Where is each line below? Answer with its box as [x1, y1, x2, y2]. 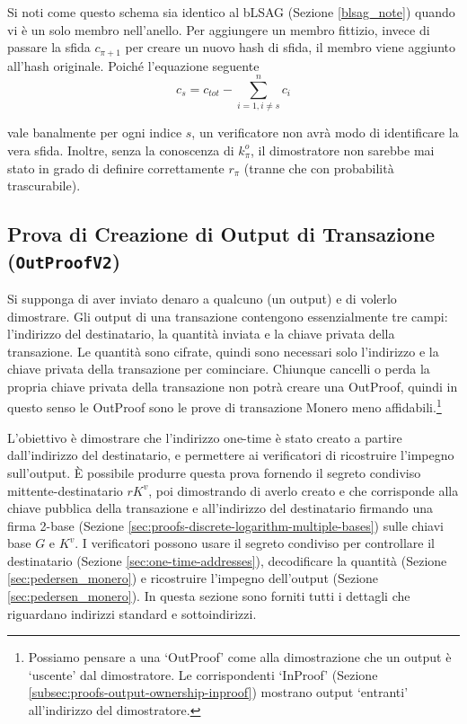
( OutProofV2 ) [7, 246, 121, 274]
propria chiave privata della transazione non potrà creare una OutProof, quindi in [7, 376, 458, 395]
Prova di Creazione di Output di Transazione [7, 220, 436, 248]
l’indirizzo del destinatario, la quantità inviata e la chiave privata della [7, 324, 395, 343]
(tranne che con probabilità [243, 158, 394, 177]
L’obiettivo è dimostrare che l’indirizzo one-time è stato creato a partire [7, 428, 402, 446]
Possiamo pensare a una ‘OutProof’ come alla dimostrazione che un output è [28, 648, 452, 667]
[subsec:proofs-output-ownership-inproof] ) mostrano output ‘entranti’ [28, 683, 409, 702]
